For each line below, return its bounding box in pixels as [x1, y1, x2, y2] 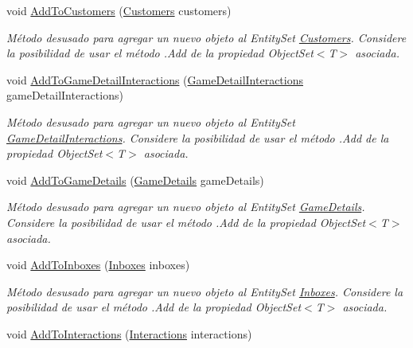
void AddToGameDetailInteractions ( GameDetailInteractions [6, 71, 304, 88]
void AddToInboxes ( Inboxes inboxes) [6, 256, 190, 273]
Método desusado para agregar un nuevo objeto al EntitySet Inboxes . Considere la [6, 283, 403, 299]
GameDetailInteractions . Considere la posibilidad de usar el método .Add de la [6, 129, 389, 146]
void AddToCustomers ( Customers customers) [6, 2, 232, 18]
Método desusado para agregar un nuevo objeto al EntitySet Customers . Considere [6, 29, 407, 45]
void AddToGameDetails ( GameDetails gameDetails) [6, 171, 264, 188]
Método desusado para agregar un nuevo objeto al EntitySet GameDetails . [6, 198, 365, 215]
